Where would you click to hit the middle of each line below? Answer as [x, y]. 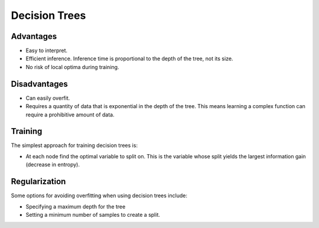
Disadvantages [39, 84]
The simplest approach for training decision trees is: [74, 145]
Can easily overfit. [48, 98]
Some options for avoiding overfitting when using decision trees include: [99, 196]
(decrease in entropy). [53, 165]
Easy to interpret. [47, 51]
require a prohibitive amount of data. [70, 115]
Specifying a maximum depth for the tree [76, 206]
